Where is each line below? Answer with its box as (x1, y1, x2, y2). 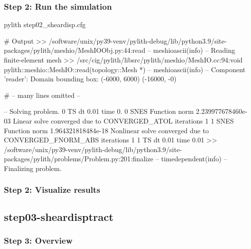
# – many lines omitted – (4, 90, 81, 100)
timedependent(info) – (161, 154, 227, 164)
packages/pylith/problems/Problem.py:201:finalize (4, 154, 153, 164)
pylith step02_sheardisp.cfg (4, 19, 86, 30)
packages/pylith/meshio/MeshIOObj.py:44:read (4, 45, 146, 55)
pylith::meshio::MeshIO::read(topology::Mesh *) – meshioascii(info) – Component (4, 64, 246, 74)
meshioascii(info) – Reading (153, 45, 235, 55)
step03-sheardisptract (4, 209, 114, 224)
